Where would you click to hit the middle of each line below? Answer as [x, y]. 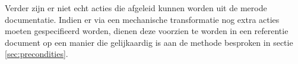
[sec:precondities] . [37, 54]
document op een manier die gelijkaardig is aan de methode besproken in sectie [149, 42]
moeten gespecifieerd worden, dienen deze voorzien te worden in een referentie [147, 31]
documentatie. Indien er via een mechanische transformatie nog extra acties [142, 19]
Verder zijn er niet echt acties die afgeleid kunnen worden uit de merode [136, 8]
